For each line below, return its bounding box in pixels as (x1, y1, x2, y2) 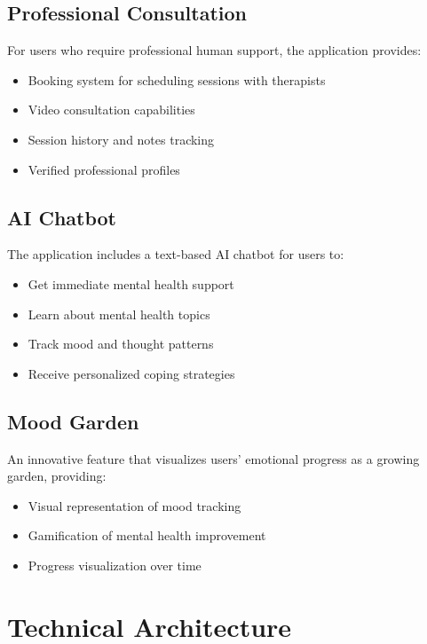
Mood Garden (7, 407, 139, 435)
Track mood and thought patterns (28, 334, 214, 353)
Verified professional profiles (28, 160, 180, 178)
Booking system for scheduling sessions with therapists (28, 70, 326, 89)
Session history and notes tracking (28, 130, 215, 148)
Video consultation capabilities (28, 100, 195, 119)
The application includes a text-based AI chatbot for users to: (7, 245, 344, 263)
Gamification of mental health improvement (28, 526, 266, 545)
